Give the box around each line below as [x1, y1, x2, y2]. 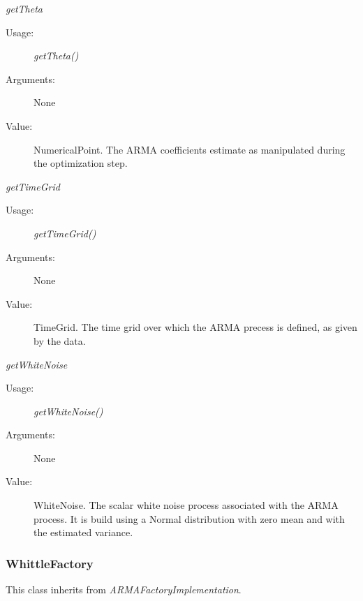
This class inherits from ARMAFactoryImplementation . [6, 582, 242, 597]
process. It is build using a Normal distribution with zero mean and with [34, 511, 345, 526]
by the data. [34, 333, 86, 348]
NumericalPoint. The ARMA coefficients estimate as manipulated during [34, 142, 346, 156]
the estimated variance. [34, 525, 133, 540]
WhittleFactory [6, 554, 94, 572]
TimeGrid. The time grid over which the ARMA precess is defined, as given [34, 320, 357, 334]
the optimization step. [34, 156, 128, 170]
